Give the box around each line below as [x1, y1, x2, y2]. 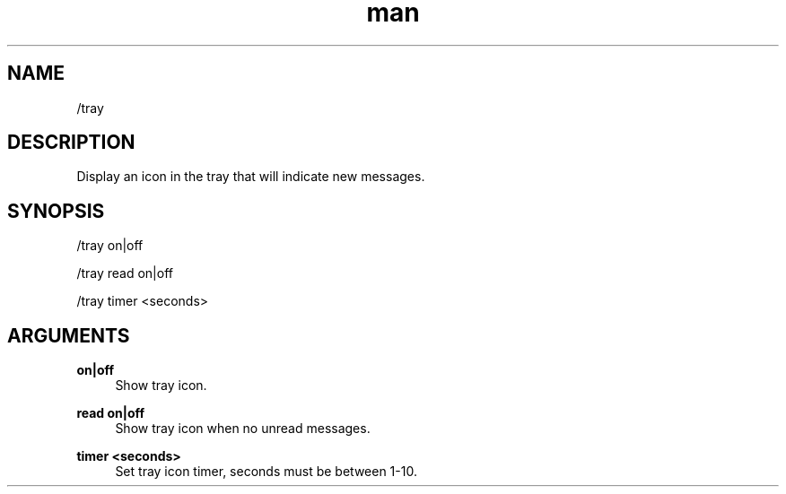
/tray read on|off [76, 265, 173, 282]
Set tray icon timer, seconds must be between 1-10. [115, 464, 417, 480]
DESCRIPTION [7, 131, 135, 154]
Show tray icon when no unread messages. [115, 420, 371, 437]
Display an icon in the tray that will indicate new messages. [76, 169, 425, 185]
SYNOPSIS [7, 199, 105, 222]
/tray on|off [76, 238, 144, 254]
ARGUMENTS [7, 324, 130, 347]
